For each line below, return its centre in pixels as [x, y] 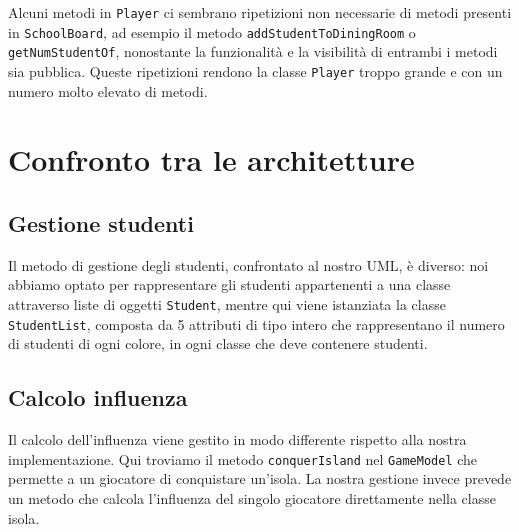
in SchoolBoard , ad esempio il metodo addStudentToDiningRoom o [212, 31]
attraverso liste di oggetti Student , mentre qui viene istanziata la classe [227, 303]
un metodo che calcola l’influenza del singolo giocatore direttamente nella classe [252, 497]
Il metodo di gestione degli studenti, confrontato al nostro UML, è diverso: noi [248, 264]
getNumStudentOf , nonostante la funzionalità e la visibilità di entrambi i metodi [253, 51]
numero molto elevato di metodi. [108, 90]
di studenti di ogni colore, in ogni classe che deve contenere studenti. [218, 343]
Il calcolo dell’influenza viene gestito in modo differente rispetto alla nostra [237, 439]
